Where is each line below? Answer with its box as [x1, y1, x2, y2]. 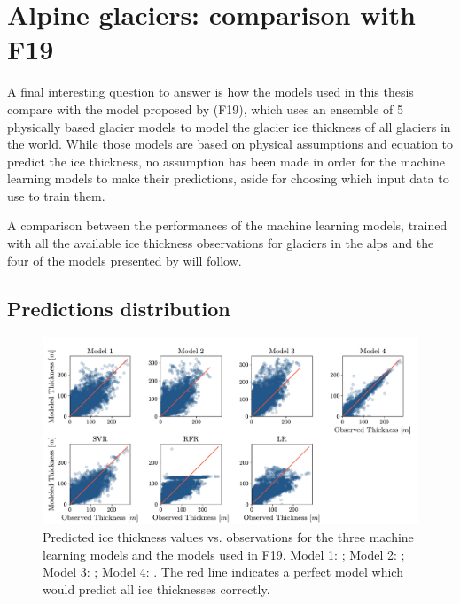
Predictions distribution [7, 294, 230, 321]
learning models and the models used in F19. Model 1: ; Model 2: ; [43, 545, 405, 563]
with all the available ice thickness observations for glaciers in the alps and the [7, 234, 434, 252]
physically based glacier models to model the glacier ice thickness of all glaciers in [7, 117, 451, 136]
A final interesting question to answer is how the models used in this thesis [7, 82, 414, 101]
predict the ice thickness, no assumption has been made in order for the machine [7, 151, 446, 170]
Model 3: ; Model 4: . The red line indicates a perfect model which [43, 562, 403, 581]
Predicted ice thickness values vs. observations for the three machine [43, 528, 414, 546]
